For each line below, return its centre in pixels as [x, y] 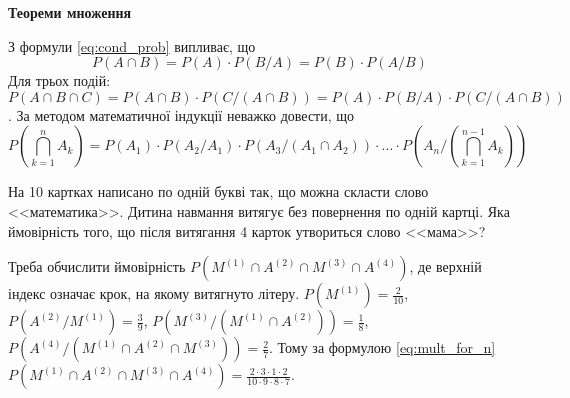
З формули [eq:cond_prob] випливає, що [132, 45]
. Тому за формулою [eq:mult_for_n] [382, 347]
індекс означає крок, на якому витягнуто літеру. [154, 293]
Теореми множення [70, 12]
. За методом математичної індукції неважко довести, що [181, 114]
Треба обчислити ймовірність [97, 266]
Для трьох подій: [59, 80]
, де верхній [445, 266]
